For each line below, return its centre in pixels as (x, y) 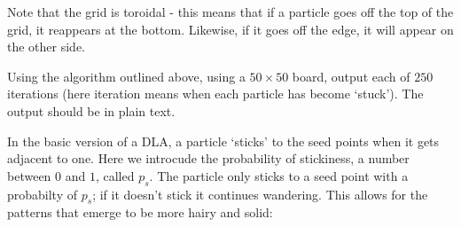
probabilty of (43, 194)
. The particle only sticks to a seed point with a (279, 175)
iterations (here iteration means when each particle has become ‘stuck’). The (215, 94)
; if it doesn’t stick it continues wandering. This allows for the (260, 194)
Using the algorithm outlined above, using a (126, 76)
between (29, 175)
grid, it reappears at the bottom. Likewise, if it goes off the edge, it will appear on (230, 29)
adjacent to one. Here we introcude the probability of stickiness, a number (208, 158)
